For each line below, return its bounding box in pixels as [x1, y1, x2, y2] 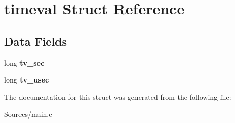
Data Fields [4, 33, 67, 49]
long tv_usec [4, 74, 49, 85]
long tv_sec [4, 57, 45, 68]
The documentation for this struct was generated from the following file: [4, 91, 231, 102]
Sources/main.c [4, 109, 52, 119]
